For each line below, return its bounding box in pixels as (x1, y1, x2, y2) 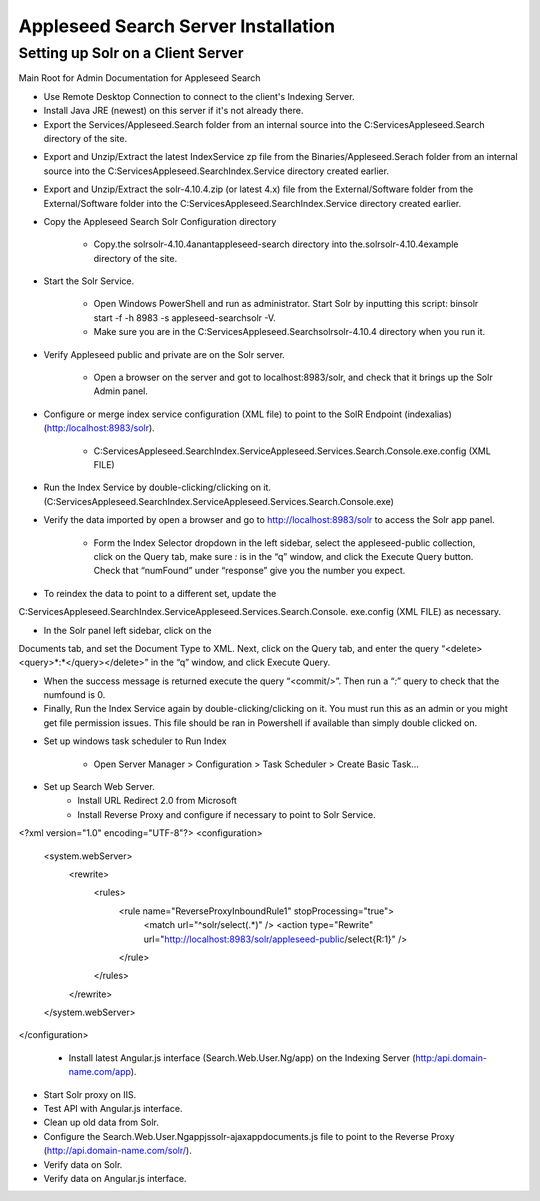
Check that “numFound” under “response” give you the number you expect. (93, 565, 406, 577)
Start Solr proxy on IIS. (43, 1088, 137, 1100)
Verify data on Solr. (43, 1158, 123, 1170)
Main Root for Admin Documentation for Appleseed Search (18, 72, 261, 84)
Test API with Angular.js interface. (43, 1103, 183, 1115)
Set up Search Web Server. (43, 781, 155, 793)
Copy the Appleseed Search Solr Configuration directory (43, 215, 277, 227)
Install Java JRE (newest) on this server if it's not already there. (43, 105, 304, 117)
